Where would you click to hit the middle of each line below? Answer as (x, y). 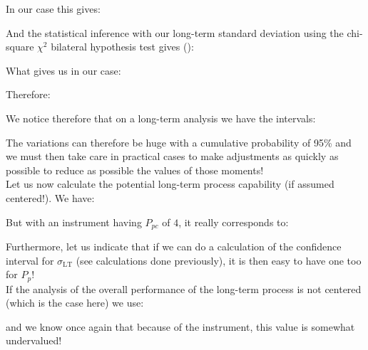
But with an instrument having (74, 222)
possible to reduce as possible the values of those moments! (135, 170)
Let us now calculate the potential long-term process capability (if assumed (170, 184)
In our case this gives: (53, 9)
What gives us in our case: (63, 70)
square (20, 47)
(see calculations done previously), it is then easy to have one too (219, 260)
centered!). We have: (50, 197)
